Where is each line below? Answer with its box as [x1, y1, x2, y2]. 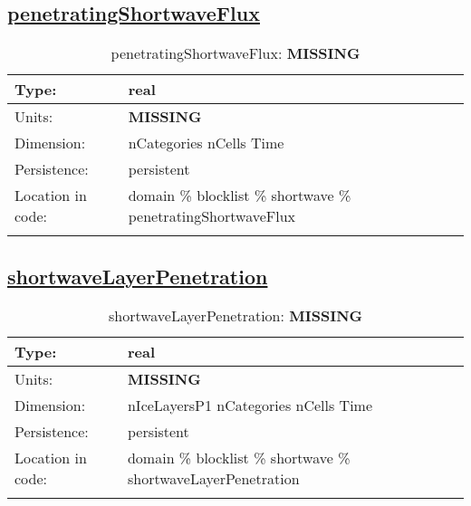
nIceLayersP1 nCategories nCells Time [127, 395, 373, 416]
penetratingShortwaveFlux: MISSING [111, 43, 360, 64]
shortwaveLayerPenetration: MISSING [108, 305, 363, 327]
